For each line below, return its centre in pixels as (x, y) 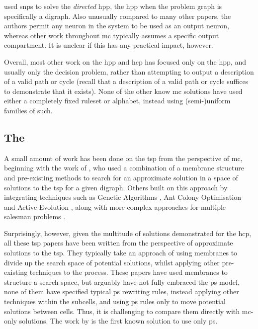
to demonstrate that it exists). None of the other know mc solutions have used (123, 91)
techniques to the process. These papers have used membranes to (129, 272)
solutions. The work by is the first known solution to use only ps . (118, 321)
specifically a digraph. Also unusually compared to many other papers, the (118, 16)
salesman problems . (35, 216)
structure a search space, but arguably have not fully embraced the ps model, (122, 282)
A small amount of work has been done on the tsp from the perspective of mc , (123, 158)
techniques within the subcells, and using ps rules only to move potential (115, 301)
